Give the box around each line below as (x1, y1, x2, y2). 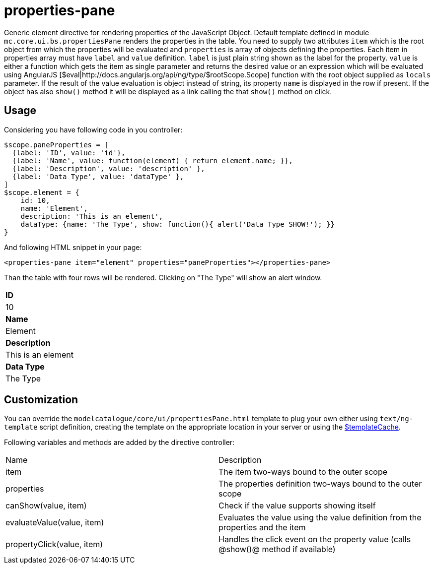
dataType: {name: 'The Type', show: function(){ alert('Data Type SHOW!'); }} (20, 220, 335, 228)
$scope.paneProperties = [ (4, 140, 109, 149)
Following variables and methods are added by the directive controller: (4, 438, 235, 447)
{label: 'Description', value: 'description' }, (12, 164, 205, 173)
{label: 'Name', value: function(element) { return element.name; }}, (12, 156, 293, 165)
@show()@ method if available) (218, 544, 336, 555)
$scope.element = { (4, 188, 79, 196)
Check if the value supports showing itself (218, 501, 376, 511)
